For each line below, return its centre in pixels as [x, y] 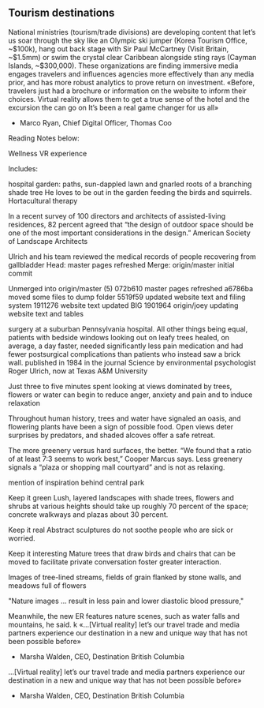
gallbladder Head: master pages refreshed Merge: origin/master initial [121, 264]
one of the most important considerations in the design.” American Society [129, 233]
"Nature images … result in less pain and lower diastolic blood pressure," [126, 601]
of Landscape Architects [48, 241]
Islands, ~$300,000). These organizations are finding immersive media [123, 66]
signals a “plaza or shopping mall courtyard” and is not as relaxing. [117, 467]
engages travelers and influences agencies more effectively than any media [131, 73]
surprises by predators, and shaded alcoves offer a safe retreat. [112, 435]
